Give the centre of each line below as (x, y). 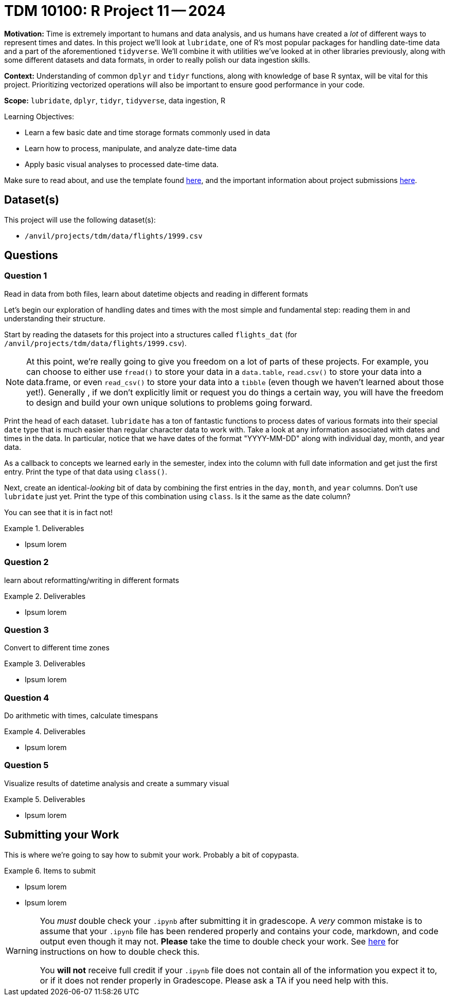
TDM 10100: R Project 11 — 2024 (115, 11)
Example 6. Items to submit (50, 870)
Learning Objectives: (39, 116)
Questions (31, 256)
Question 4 (27, 697)
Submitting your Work (62, 835)
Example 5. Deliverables (45, 799)
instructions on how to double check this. (120, 951)
